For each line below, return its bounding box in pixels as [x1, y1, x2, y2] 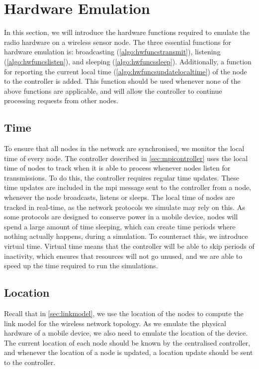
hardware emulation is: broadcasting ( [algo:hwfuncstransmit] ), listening [4, 46, 221, 57]
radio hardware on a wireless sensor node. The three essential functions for [4, 36, 231, 47]
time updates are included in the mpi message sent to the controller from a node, [4, 182, 252, 192]
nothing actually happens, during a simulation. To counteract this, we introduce [4, 231, 248, 241]
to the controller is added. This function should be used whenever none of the [4, 76, 241, 86]
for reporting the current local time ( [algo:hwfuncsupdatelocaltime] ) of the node [4, 66, 247, 76]
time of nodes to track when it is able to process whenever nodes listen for [4, 163, 231, 173]
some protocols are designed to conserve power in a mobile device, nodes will [4, 211, 238, 222]
